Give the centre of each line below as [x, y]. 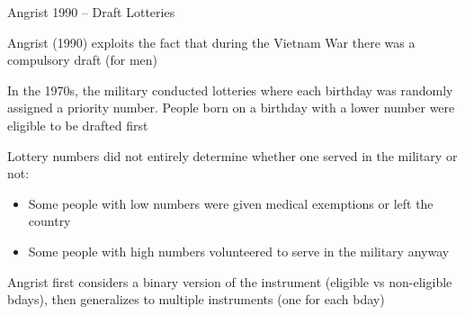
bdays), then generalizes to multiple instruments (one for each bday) [196, 299]
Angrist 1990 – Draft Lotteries [91, 12]
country [49, 221]
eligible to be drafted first [78, 125]
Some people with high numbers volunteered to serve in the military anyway [239, 251]
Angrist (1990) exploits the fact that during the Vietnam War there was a [211, 42]
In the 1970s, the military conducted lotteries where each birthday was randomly [230, 90]
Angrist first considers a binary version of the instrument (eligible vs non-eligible [230, 281]
